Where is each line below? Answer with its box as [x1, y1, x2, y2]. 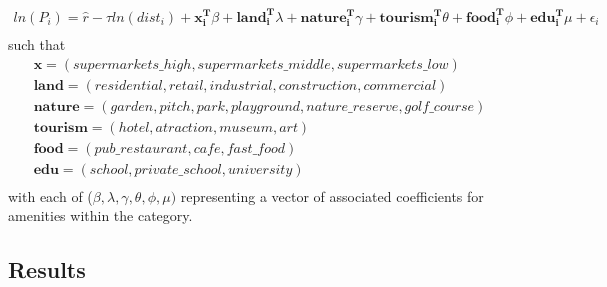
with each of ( [8, 185, 93, 206]
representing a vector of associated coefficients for [180, 185, 484, 206]
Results [8, 254, 86, 285]
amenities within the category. [8, 205, 193, 226]
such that [8, 33, 66, 54]
